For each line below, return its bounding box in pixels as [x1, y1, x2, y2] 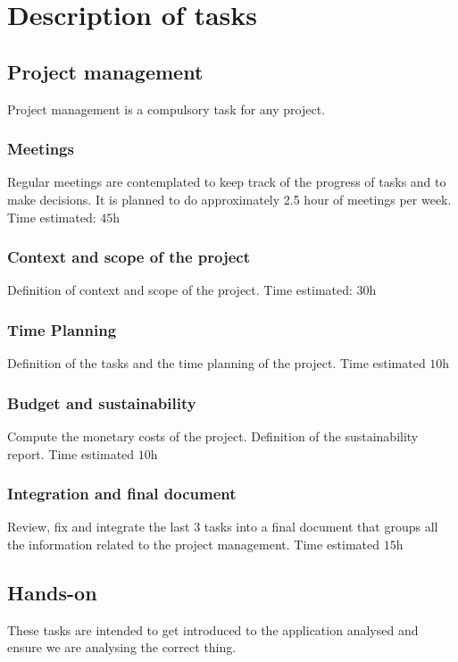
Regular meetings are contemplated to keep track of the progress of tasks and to [7, 172, 446, 191]
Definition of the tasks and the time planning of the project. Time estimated [7, 354, 426, 373]
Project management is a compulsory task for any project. [7, 99, 326, 118]
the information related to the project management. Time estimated [7, 535, 380, 554]
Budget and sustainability [7, 391, 196, 414]
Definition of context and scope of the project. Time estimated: [7, 281, 353, 299]
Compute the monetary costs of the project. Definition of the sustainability [7, 427, 419, 446]
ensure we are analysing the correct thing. [7, 638, 237, 657]
